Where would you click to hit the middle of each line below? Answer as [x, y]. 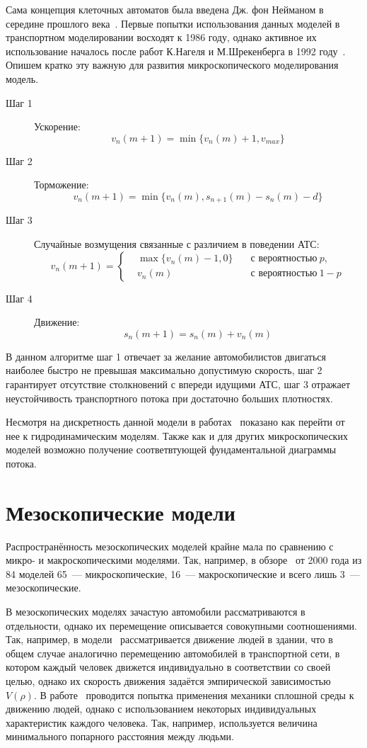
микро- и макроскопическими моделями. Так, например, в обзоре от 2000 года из [184, 560]
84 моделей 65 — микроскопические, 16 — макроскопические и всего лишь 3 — [183, 573]
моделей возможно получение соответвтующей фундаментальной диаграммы [171, 449]
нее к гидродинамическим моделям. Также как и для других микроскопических [177, 435]
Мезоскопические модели [121, 512]
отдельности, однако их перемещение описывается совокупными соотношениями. [181, 625]
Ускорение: [57, 126]
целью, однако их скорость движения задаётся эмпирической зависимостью [168, 680]
